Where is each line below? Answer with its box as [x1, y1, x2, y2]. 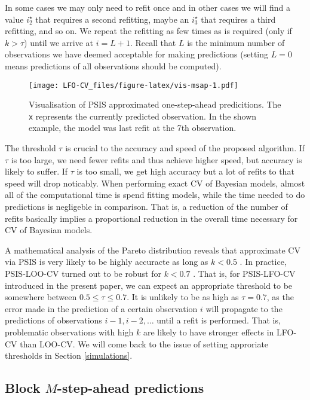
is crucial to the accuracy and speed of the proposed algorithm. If [65, 142, 305, 154]
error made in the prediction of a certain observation [5, 302, 198, 314]
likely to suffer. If [5, 165, 68, 178]
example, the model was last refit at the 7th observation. [29, 121, 237, 134]
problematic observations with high [5, 325, 134, 338]
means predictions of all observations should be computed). [5, 59, 222, 72]
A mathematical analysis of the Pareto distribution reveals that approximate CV [5, 243, 300, 256]
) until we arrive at [24, 36, 94, 48]
